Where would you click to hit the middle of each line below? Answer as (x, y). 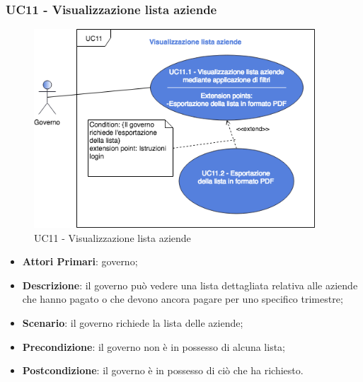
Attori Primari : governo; (80, 261)
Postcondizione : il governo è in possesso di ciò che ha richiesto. (163, 370)
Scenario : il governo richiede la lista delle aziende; (133, 323)
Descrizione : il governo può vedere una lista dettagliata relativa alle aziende (190, 285)
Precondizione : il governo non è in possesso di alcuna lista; (154, 346)
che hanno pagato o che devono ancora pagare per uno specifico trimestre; (183, 299)
